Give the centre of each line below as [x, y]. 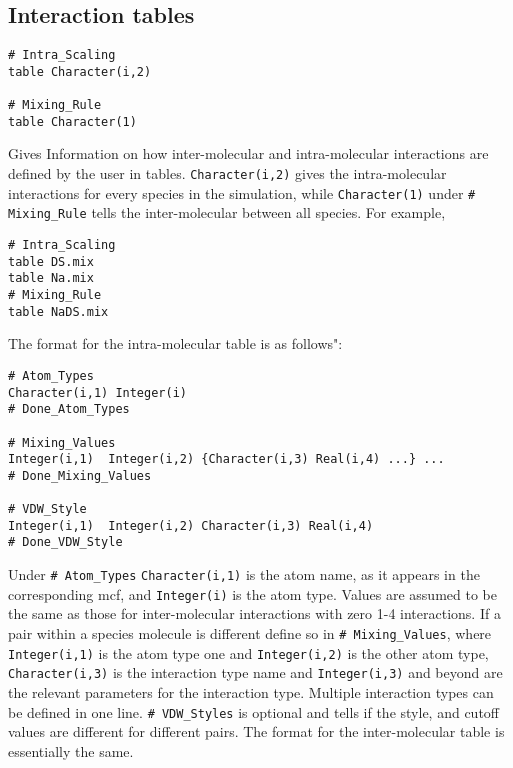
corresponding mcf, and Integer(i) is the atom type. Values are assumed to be [252, 593]
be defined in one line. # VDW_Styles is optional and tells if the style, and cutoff [253, 711]
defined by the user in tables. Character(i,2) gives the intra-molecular [227, 173]
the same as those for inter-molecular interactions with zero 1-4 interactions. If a [254, 613]
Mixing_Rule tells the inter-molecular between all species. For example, [227, 212]
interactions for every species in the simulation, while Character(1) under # [242, 192]
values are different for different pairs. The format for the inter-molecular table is [256, 731]
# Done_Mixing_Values [80, 475]
